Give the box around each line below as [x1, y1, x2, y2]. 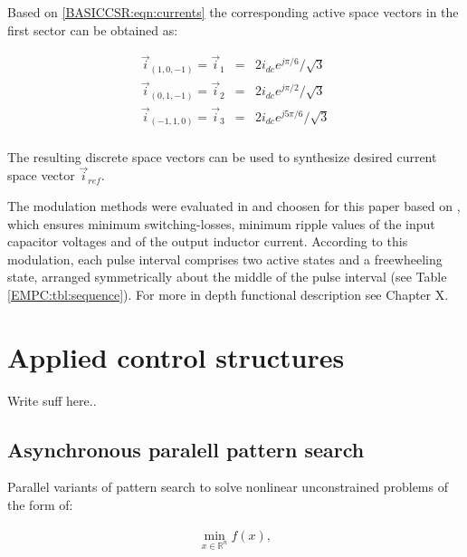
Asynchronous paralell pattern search [7, 435, 365, 463]
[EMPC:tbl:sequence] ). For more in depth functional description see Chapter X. [7, 284, 449, 303]
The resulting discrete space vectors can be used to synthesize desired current [7, 147, 437, 166]
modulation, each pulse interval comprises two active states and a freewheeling [7, 249, 443, 268]
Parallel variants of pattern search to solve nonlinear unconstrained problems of [7, 477, 448, 496]
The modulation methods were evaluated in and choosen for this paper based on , [7, 196, 461, 215]
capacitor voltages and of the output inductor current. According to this [7, 232, 408, 251]
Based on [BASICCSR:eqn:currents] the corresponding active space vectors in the [7, 3, 459, 21]
